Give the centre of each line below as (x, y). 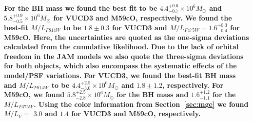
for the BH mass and (153, 94)
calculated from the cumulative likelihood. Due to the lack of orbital (121, 47)
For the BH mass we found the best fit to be (81, 8)
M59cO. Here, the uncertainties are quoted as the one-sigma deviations (126, 37)
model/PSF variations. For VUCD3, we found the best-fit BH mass (120, 75)
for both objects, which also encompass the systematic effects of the (120, 66)
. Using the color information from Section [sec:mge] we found (141, 104)
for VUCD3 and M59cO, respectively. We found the (143, 17)
